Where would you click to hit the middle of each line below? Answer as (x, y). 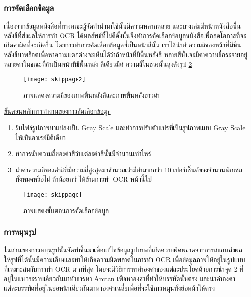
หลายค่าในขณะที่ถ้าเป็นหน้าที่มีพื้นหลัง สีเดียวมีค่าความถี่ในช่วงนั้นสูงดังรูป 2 (98, 64)
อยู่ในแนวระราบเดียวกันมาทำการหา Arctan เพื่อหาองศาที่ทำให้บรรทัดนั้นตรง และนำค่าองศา (120, 278)
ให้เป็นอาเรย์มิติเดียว (40, 137)
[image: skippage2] (55, 80)
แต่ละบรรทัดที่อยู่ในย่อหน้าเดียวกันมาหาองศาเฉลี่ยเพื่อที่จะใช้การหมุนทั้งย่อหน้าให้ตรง (110, 288)
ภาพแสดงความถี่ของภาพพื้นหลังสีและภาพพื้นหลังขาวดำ (92, 95)
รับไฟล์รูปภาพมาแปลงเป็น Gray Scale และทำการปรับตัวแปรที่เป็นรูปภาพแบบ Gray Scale (130, 128)
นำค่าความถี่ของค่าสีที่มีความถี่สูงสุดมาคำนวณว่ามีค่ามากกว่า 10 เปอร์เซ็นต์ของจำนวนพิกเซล (129, 169)
